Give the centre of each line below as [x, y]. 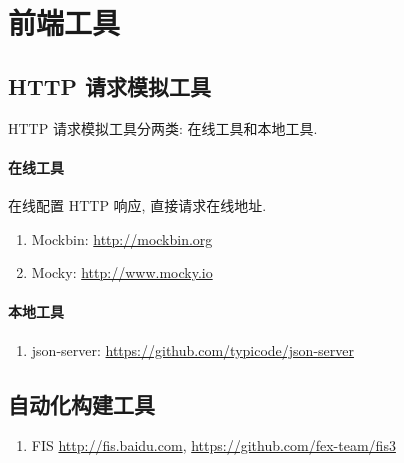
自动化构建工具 [81, 403]
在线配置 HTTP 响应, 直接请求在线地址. [137, 204]
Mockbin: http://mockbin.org [122, 238]
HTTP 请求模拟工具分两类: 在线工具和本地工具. [163, 127]
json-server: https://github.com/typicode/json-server [192, 349]
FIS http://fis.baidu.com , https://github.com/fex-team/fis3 [213, 445]
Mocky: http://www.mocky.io [122, 272]
